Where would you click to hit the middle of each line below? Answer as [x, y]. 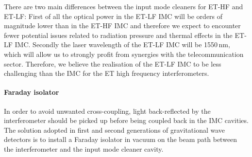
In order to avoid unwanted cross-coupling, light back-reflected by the [107, 111]
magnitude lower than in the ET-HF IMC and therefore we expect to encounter [122, 26]
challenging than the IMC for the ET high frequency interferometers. [107, 73]
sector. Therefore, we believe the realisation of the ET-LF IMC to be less [113, 63]
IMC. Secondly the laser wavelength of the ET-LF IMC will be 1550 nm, [122, 44]
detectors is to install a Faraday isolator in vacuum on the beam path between [121, 139]
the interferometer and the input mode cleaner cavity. [84, 148]
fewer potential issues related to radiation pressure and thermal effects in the [118, 35]
